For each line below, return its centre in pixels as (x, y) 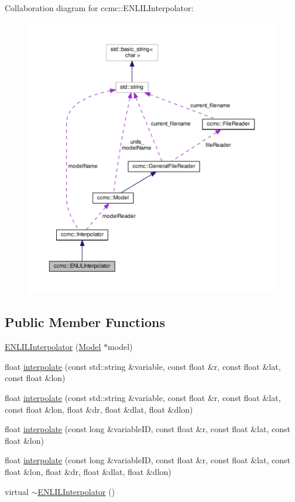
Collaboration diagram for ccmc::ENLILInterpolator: (99, 8)
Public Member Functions (85, 322)
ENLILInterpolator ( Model (53, 347)
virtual (17, 491)
